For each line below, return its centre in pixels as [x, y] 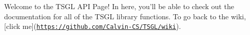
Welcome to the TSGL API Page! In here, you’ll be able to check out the [119, 6]
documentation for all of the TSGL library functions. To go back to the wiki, [125, 16]
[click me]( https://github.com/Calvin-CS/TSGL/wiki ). [93, 26]
